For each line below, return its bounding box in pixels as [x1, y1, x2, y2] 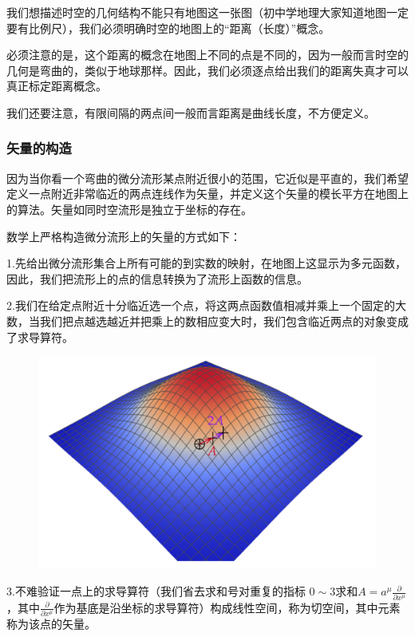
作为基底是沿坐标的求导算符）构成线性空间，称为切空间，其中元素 [53, 599, 401, 615]
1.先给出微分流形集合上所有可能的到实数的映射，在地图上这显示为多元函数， [6, 255, 406, 271]
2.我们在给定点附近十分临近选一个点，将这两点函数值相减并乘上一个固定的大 [6, 297, 406, 314]
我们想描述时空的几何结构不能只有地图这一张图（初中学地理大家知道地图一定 [6, 4, 409, 20]
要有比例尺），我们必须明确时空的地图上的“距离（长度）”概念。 [6, 19, 330, 36]
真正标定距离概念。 [6, 77, 107, 94]
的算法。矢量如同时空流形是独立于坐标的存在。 [6, 200, 252, 217]
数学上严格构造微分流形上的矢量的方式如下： [6, 227, 241, 244]
